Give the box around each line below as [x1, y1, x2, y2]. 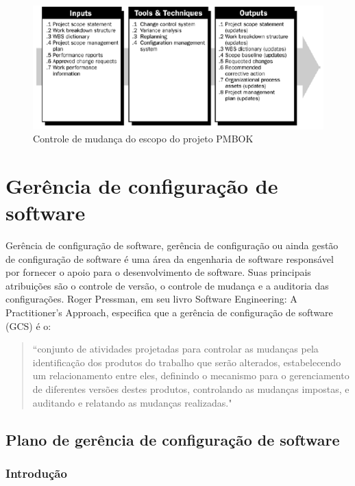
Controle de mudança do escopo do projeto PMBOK [33, 131, 254, 146]
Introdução [5, 464, 67, 481]
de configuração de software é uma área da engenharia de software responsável [5, 251, 334, 266]
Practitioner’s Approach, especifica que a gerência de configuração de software [5, 305, 333, 319]
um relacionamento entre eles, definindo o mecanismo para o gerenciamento [32, 368, 350, 383]
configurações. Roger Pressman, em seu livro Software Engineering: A [5, 292, 297, 306]
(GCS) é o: [5, 318, 51, 333]
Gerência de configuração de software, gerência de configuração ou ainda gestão [5, 238, 339, 252]
